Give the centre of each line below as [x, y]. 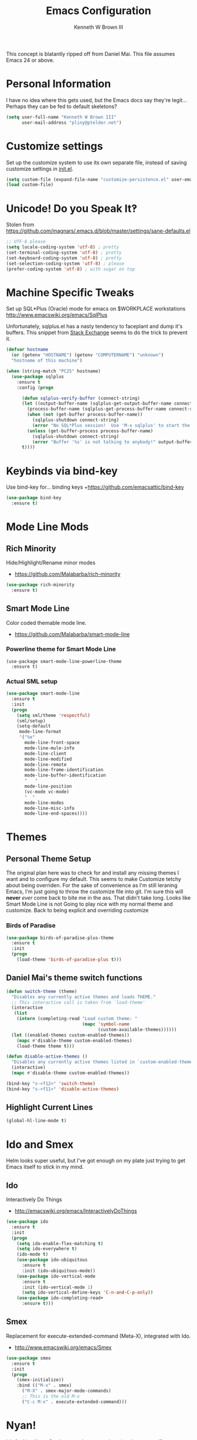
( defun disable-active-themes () [47, 1057]
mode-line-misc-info [50, 808]
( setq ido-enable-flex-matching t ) [60, 1243]
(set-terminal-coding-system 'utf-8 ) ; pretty [64, 253]
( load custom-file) [30, 185]
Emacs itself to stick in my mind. [45, 1167]
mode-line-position [48, 786]
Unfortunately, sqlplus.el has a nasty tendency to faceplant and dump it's [94, 327]
